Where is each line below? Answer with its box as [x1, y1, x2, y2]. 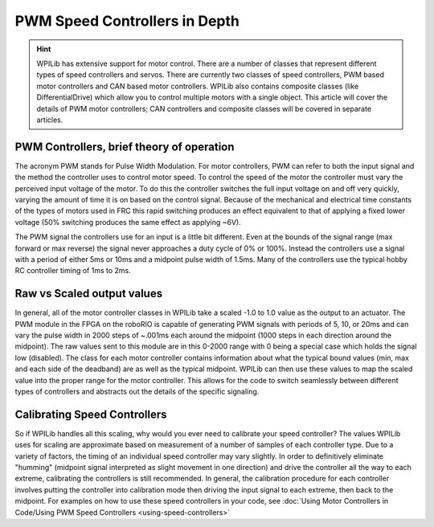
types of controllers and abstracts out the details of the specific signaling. [14, 386, 260, 396]
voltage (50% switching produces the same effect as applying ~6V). [14, 217, 241, 227]
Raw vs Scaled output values [14, 287, 163, 300]
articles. [36, 115, 63, 125]
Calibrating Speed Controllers [14, 407, 168, 421]
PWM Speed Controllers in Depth [14, 12, 240, 30]
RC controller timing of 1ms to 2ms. [14, 266, 132, 276]
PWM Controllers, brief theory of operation [14, 140, 235, 153]
